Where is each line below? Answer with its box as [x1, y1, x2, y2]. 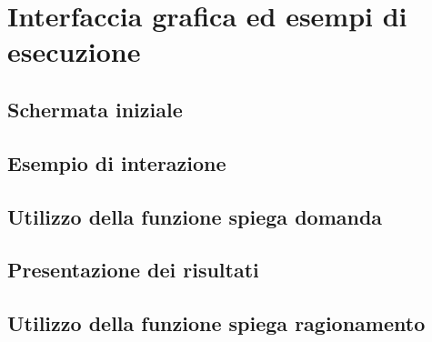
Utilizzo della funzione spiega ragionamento [7, 309, 426, 337]
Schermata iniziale [7, 95, 183, 123]
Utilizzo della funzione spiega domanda [7, 202, 383, 230]
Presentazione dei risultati [7, 256, 259, 284]
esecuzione [7, 33, 141, 70]
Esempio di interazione [7, 148, 226, 176]
